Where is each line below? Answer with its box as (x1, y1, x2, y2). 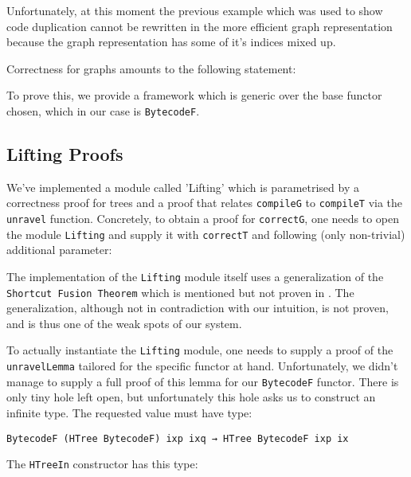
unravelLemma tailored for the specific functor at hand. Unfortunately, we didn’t (6, 358, 398, 374)
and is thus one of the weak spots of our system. (6, 315, 242, 331)
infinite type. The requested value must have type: (6, 405, 252, 421)
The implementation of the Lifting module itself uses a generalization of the (6, 268, 384, 284)
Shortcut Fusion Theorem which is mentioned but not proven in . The (6, 283, 354, 300)
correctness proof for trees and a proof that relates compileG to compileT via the (6, 194, 403, 211)
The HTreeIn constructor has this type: (6, 455, 198, 472)
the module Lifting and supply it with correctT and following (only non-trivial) (6, 225, 405, 242)
